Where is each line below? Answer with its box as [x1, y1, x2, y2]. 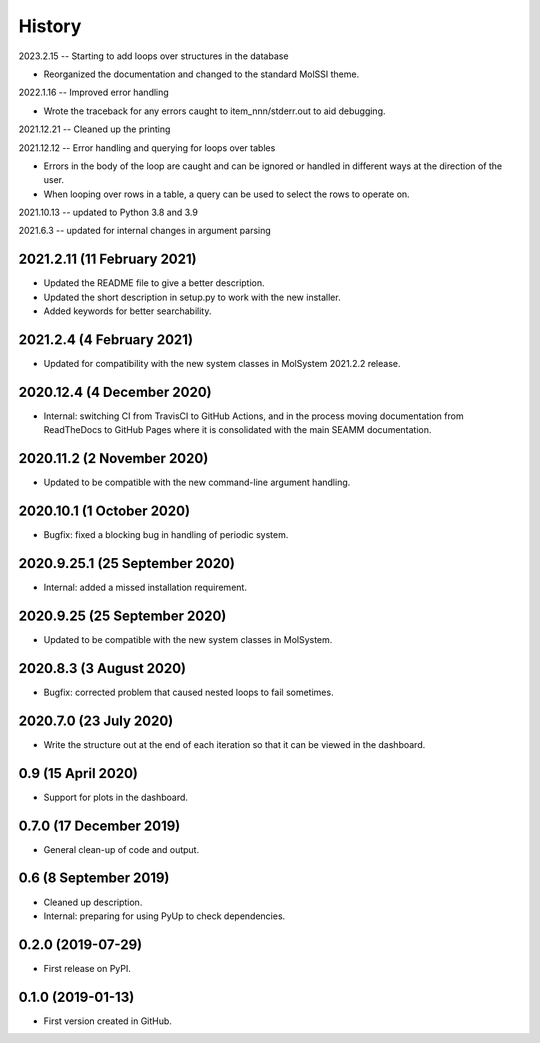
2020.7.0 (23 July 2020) [18, 712, 174, 729]
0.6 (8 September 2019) [18, 870, 170, 887]
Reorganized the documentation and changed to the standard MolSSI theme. [43, 68, 360, 80]
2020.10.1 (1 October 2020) [18, 503, 190, 520]
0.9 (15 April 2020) [18, 765, 139, 782]
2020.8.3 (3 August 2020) [18, 660, 187, 677]
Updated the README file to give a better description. [43, 277, 265, 289]
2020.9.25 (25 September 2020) [18, 607, 227, 624]
